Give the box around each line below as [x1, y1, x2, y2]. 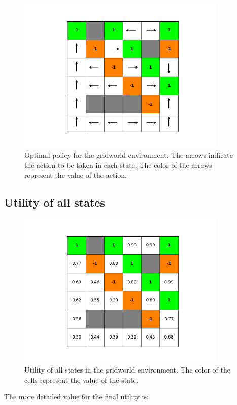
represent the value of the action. [24, 170, 127, 180]
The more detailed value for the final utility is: [4, 391, 149, 402]
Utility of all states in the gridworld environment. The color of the [24, 364, 230, 375]
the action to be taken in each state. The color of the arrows [24, 159, 212, 170]
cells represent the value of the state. [24, 374, 139, 385]
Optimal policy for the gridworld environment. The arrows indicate [24, 150, 233, 160]
